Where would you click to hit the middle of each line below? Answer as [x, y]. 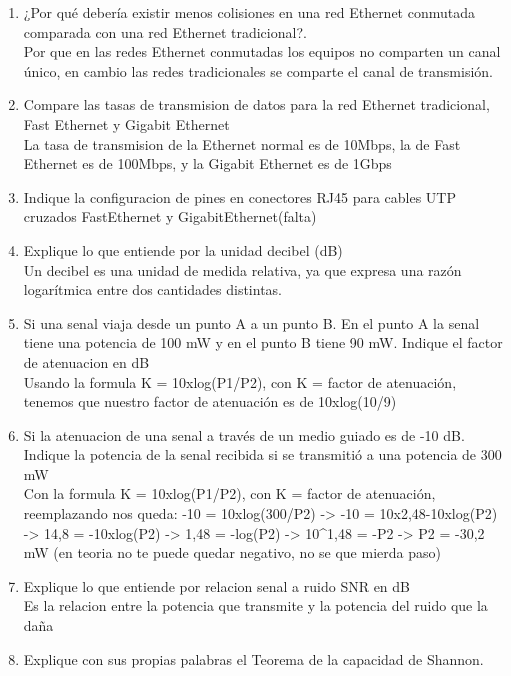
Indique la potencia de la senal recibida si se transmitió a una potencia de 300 [262, 454]
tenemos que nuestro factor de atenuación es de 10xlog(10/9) [210, 401]
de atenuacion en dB [86, 361]
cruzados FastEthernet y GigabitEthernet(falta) [170, 216]
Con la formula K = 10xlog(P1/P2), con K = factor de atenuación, [229, 493]
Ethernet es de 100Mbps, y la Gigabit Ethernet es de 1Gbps [207, 163]
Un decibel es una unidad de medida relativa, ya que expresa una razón [242, 269]
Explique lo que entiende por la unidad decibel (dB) [183, 249]
